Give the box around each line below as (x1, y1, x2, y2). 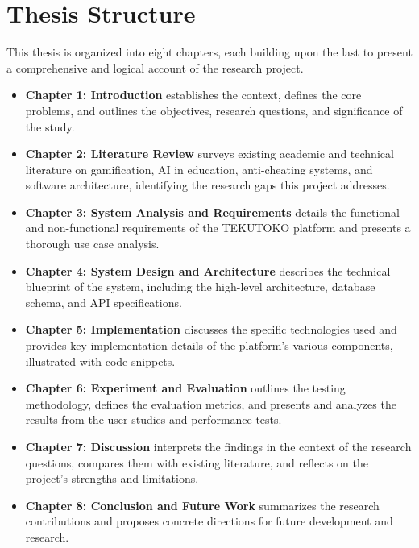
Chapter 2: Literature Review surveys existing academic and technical (25, 145, 394, 162)
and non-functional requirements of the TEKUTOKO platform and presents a (25, 219, 411, 236)
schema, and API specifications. (25, 293, 182, 310)
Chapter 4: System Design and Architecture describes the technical (25, 262, 391, 279)
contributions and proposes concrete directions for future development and (25, 513, 393, 529)
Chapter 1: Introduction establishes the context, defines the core (25, 86, 362, 103)
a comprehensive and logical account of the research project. (6, 59, 304, 76)
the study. (25, 118, 75, 135)
